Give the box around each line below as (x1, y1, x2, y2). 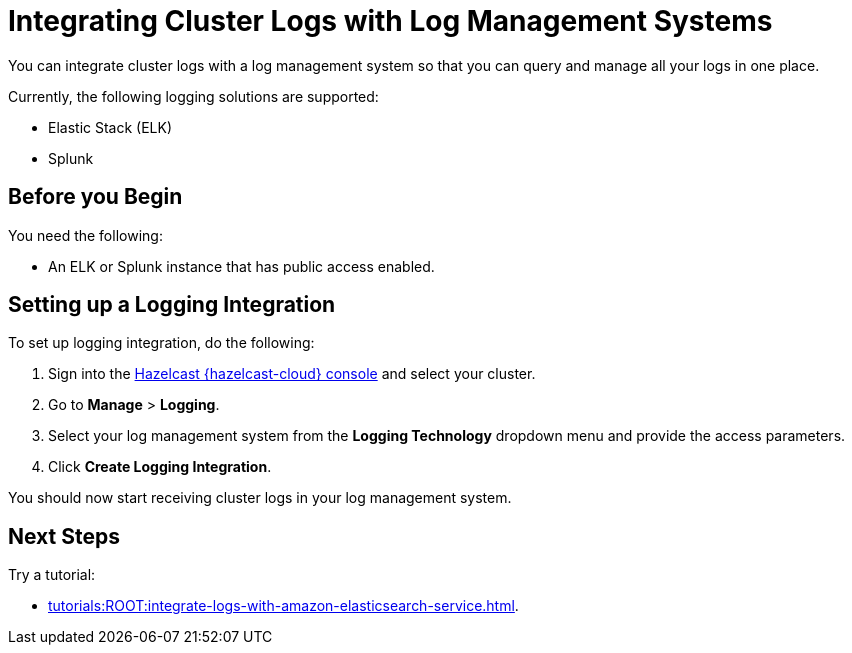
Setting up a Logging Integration (8, 292, 336, 318)
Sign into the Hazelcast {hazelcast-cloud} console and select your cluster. (48, 365, 536, 383)
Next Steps (8, 523, 120, 549)
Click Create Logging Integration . (48, 458, 272, 476)
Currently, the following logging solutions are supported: (8, 87, 379, 105)
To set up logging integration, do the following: (8, 334, 315, 352)
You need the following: (8, 226, 163, 244)
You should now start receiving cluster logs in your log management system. (8, 489, 512, 507)
